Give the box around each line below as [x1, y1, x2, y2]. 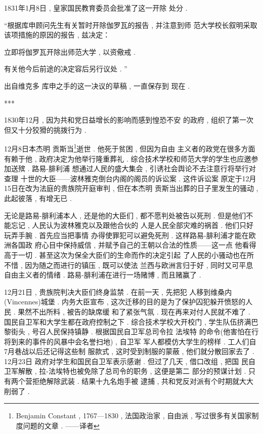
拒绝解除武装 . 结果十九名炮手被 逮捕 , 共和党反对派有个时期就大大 [32, 376, 254, 386]
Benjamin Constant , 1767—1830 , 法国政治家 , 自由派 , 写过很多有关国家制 [16, 410, 259, 421]
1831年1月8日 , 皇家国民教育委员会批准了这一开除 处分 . [4, 3, 188, 13]
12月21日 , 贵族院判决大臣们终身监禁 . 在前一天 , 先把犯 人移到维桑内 [4, 286, 232, 297]
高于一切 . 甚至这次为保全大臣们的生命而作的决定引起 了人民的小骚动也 [4, 249, 240, 260]
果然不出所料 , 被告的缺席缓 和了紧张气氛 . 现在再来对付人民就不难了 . [18, 306, 250, 317]
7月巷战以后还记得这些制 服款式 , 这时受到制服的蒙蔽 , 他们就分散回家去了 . [4, 346, 254, 357]
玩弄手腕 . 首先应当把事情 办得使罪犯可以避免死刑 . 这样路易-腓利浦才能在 [4, 229, 249, 240]
